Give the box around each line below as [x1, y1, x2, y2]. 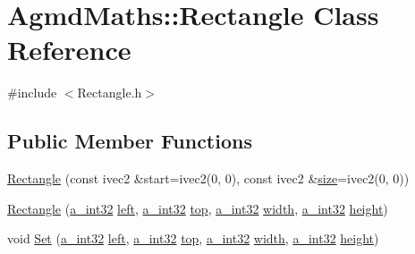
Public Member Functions [7, 127, 252, 155]
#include [7, 83, 57, 102]
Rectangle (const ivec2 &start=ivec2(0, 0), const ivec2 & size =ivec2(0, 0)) [7, 169, 410, 188]
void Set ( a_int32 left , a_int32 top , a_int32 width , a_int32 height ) [7, 229, 379, 248]
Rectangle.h [77, 83, 142, 102]
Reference [7, 31, 131, 68]
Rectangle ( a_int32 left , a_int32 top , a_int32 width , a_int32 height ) [7, 199, 388, 217]
